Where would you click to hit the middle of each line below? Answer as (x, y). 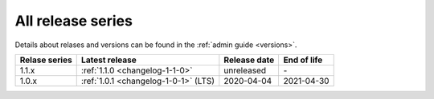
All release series (74, 21)
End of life (303, 60)
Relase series (46, 60)
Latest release (108, 60)
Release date (249, 60)
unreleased (245, 70)
